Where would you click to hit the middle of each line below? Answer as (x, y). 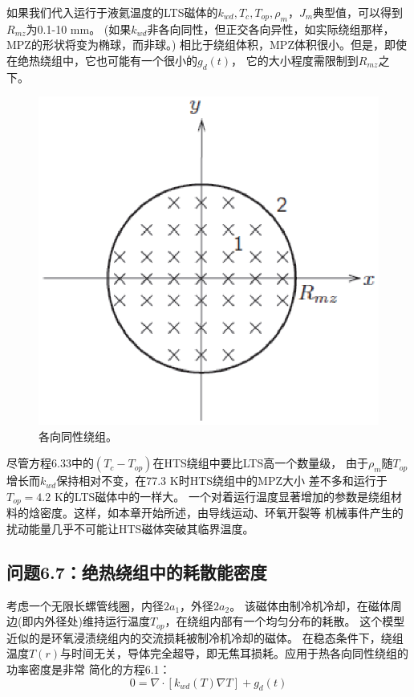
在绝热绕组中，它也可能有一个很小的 (102, 60)
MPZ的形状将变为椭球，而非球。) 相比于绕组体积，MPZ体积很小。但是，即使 (207, 45)
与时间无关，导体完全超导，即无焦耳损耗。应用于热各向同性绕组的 (234, 653)
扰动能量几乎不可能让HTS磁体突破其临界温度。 (130, 528)
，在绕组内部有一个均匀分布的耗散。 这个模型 (285, 621)
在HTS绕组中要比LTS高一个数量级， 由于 (260, 463)
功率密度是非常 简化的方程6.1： (89, 669)
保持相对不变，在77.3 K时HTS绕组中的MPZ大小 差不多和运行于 (222, 481)
